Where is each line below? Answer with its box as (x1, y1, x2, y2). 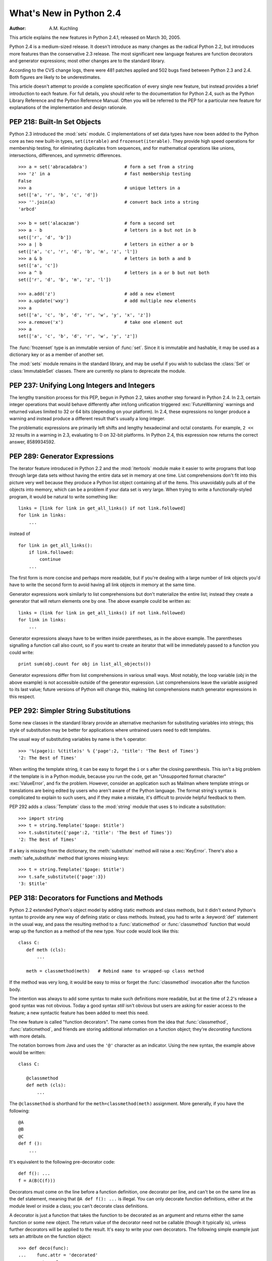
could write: (9, 649, 34, 655)
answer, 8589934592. (9, 439, 55, 445)
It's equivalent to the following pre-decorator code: (9, 1159, 115, 1165)
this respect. (9, 694, 35, 700)
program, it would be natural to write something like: (9, 493, 118, 499)
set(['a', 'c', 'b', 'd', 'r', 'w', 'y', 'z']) (18, 333, 138, 339)
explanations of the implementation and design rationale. (9, 104, 127, 110)
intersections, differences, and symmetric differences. (9, 152, 122, 158)
